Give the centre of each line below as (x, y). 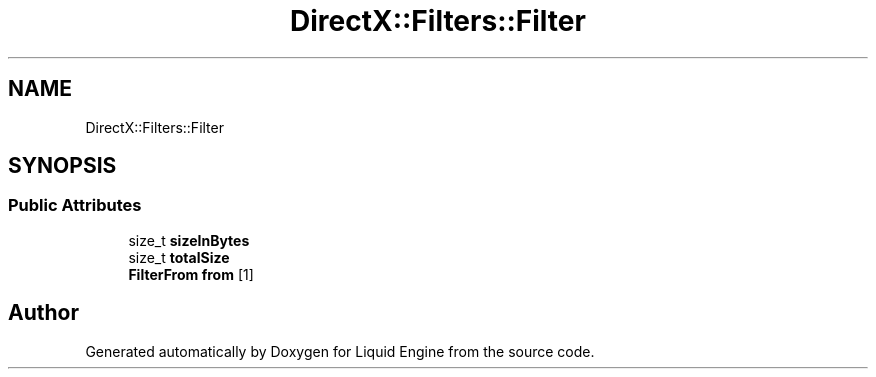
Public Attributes (75, 205)
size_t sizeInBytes (189, 240)
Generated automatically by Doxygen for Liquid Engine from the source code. (340, 351)
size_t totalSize (179, 257)
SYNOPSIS (62, 166)
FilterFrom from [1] (191, 274)
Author (43, 313)
